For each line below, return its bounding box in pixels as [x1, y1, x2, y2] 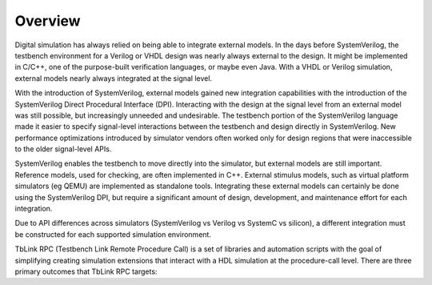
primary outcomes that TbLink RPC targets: [14, 267, 158, 276]
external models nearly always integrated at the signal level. [14, 73, 212, 83]
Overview [14, 12, 81, 30]
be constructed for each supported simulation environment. [14, 229, 212, 239]
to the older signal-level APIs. [14, 144, 112, 154]
